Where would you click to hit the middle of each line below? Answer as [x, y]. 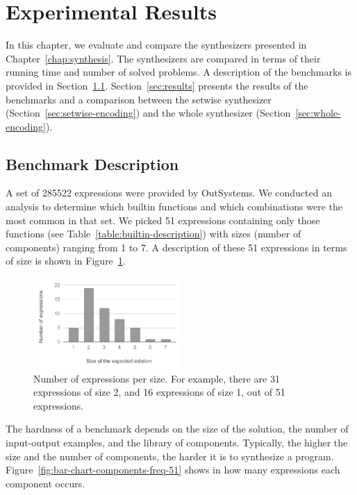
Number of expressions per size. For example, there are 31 [157, 378]
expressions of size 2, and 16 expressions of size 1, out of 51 [159, 392]
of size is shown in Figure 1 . [66, 261]
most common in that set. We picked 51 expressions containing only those [163, 220]
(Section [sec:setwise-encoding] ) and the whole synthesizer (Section [148, 113]
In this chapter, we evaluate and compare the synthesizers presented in [156, 45]
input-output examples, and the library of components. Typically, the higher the [177, 442]
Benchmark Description [92, 163]
